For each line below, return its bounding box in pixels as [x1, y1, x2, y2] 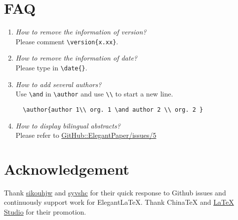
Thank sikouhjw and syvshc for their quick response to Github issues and [4, 187, 226, 197]
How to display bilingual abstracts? [15, 120, 120, 130]
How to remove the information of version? [15, 27, 147, 37]
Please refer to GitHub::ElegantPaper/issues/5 [15, 130, 157, 140]
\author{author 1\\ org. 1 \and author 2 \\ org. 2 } [23, 106, 203, 113]
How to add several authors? [15, 79, 102, 89]
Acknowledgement [4, 158, 129, 179]
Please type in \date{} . [15, 62, 87, 72]
